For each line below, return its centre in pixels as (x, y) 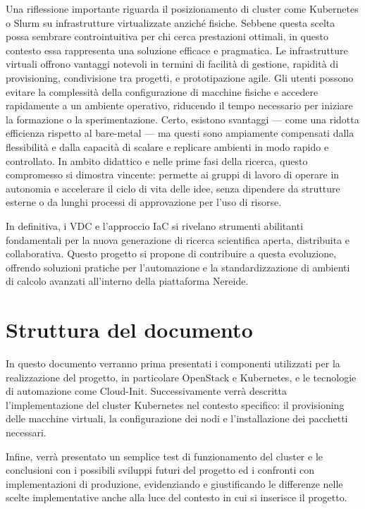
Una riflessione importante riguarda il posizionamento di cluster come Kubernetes (182, 8)
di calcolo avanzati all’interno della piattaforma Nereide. (127, 281)
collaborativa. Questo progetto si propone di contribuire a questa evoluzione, (171, 253)
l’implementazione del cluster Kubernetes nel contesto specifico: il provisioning (175, 404)
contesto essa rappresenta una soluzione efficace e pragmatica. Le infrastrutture (177, 50)
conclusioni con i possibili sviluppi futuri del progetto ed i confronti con (160, 470)
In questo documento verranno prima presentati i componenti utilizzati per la (173, 363)
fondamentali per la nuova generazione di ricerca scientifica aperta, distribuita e (178, 239)
